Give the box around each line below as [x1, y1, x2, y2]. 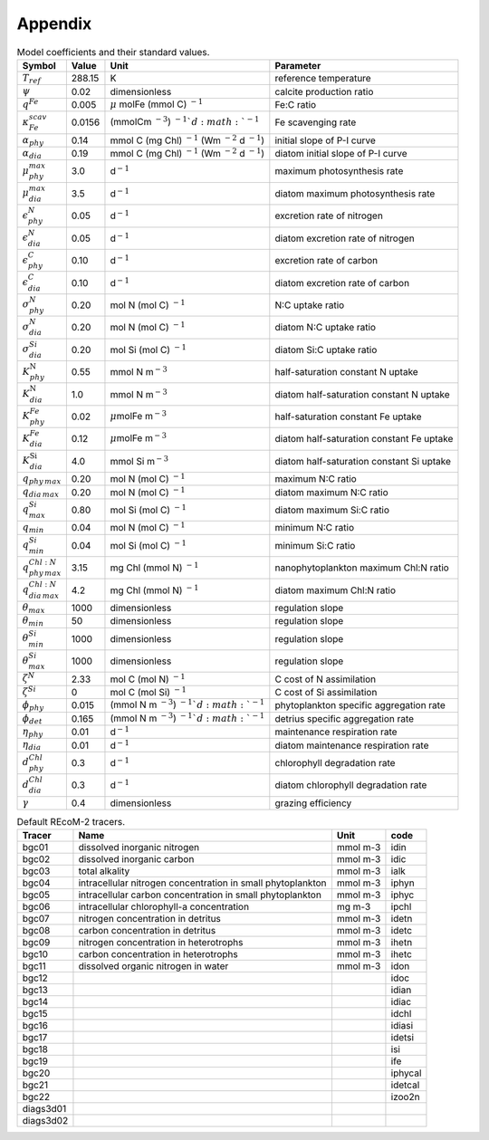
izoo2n [390, 1091, 420, 1104]
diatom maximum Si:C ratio [274, 503, 389, 516]
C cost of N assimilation [274, 673, 377, 685]
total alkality [78, 865, 130, 877]
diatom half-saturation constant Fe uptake [274, 433, 454, 445]
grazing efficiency [274, 797, 352, 809]
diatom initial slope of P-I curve [274, 148, 407, 160]
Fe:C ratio [274, 98, 317, 110]
